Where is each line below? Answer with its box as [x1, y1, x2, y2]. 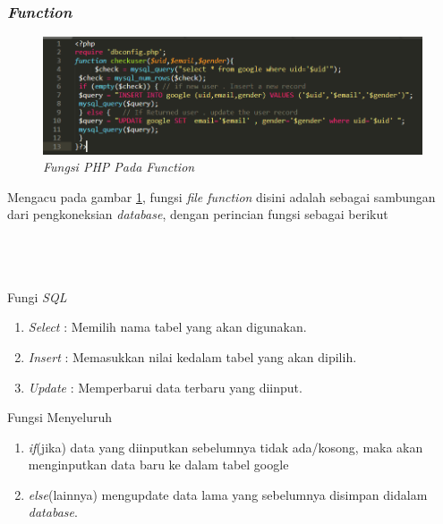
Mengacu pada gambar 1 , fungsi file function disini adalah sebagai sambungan [7, 187, 436, 206]
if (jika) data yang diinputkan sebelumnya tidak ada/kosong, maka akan [28, 437, 423, 456]
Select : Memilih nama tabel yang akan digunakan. [28, 317, 307, 336]
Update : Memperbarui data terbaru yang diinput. [28, 377, 302, 396]
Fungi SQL [7, 287, 67, 306]
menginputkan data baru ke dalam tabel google [28, 455, 289, 474]
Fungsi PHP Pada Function [43, 157, 195, 176]
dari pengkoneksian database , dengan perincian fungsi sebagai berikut [7, 205, 388, 224]
